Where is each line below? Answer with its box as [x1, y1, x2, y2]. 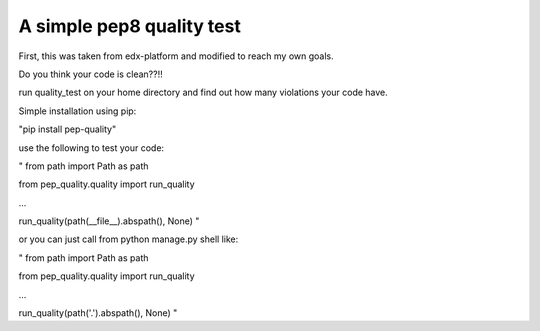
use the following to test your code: [18, 141, 165, 154]
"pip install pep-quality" [18, 123, 117, 135]
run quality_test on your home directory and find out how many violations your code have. [18, 86, 389, 99]
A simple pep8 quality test [18, 15, 242, 37]
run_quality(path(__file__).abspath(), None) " [18, 215, 200, 227]
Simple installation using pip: [18, 105, 137, 117]
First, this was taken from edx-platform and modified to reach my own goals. [18, 50, 334, 62]
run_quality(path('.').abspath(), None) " [18, 307, 178, 319]
